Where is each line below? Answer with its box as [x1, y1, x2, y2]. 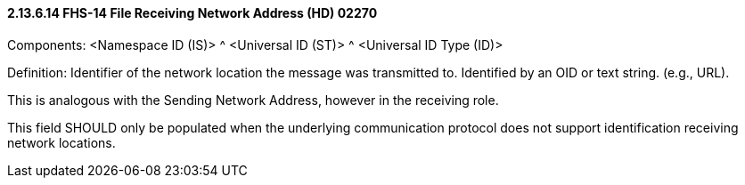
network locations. [7, 134, 116, 150]
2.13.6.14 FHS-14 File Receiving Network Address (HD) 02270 [7, 5, 378, 20]
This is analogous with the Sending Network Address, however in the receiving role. [7, 92, 499, 108]
